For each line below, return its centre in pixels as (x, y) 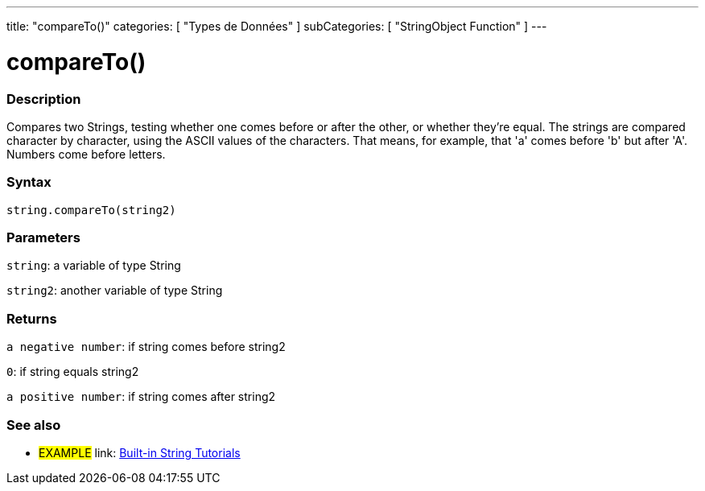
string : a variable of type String (94, 266)
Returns (32, 318)
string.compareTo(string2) (91, 210)
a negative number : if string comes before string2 (146, 347)
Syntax (29, 182)
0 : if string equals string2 (73, 372)
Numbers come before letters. (86, 154)
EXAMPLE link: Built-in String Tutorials (140, 452)
